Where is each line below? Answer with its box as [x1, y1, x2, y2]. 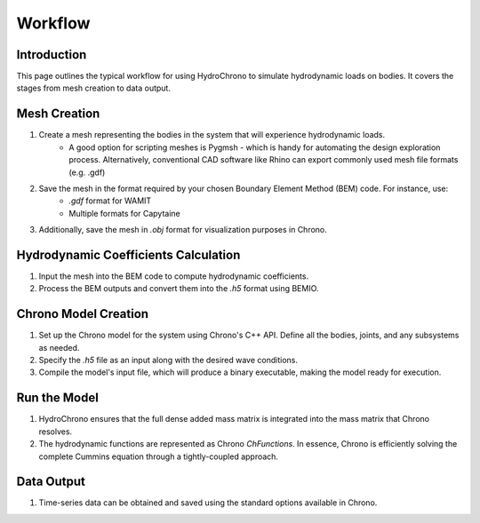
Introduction [16, 47, 87, 62]
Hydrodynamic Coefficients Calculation [16, 247, 241, 262]
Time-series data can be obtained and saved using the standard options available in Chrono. [38, 497, 378, 508]
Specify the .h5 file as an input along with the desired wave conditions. [38, 355, 298, 366]
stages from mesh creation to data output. [16, 83, 171, 93]
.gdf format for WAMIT [68, 195, 152, 206]
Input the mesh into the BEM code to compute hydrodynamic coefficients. [38, 271, 309, 281]
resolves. [38, 426, 73, 437]
